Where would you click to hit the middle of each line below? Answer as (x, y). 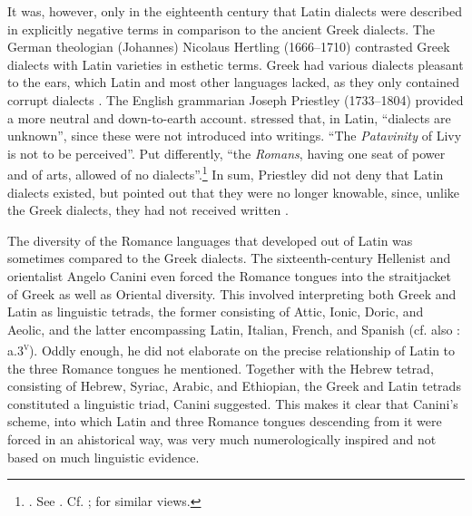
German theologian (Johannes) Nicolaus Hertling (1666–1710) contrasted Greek (229, 47)
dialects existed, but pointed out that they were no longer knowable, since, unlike (234, 192)
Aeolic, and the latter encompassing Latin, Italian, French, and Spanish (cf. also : (234, 329)
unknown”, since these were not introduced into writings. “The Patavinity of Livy (235, 136)
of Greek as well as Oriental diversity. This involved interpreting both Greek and (232, 293)
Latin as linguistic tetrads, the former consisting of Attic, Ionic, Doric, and (216, 312)
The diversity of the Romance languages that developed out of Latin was (210, 240)
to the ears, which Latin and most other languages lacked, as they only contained (233, 82)
